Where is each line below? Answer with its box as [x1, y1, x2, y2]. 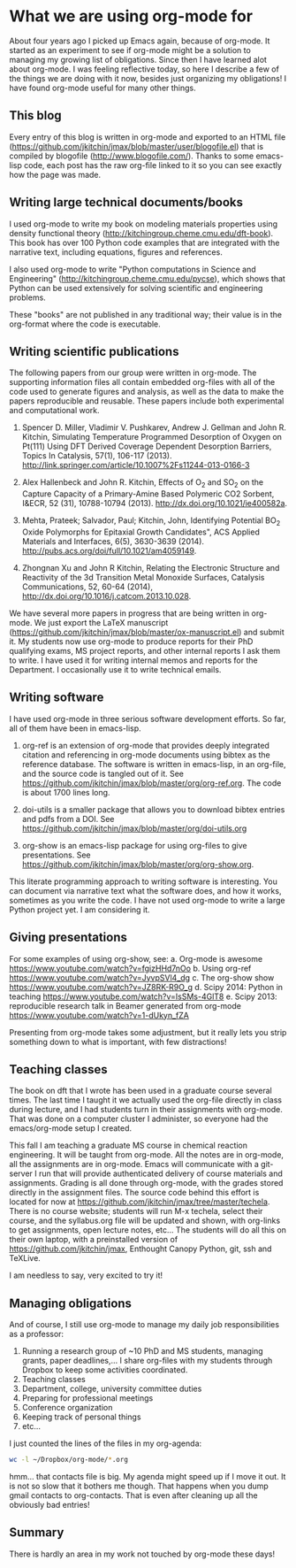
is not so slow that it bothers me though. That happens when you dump [9, 1480, 269, 1492]
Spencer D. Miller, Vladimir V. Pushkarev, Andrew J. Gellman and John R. [21, 422, 287, 433]
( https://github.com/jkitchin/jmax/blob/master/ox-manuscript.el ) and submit [9, 626, 285, 637]
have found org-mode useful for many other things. [9, 82, 196, 93]
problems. [9, 292, 46, 303]
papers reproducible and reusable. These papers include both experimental [9, 396, 285, 406]
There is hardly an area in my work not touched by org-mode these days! [9, 1549, 276, 1559]
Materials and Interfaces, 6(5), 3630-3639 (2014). [21, 535, 205, 546]
